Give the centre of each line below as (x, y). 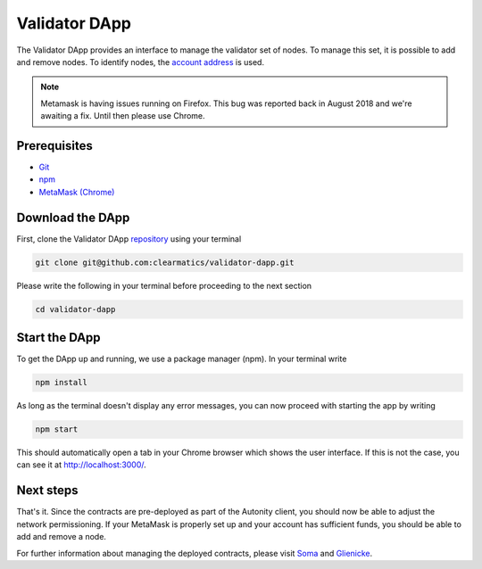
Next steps (47, 491)
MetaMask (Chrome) (77, 192)
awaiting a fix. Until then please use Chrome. (123, 116)
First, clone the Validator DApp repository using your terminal (129, 239)
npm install (62, 383)
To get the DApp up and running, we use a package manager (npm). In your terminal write (182, 359)
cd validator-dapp (75, 309)
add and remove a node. (62, 537)
